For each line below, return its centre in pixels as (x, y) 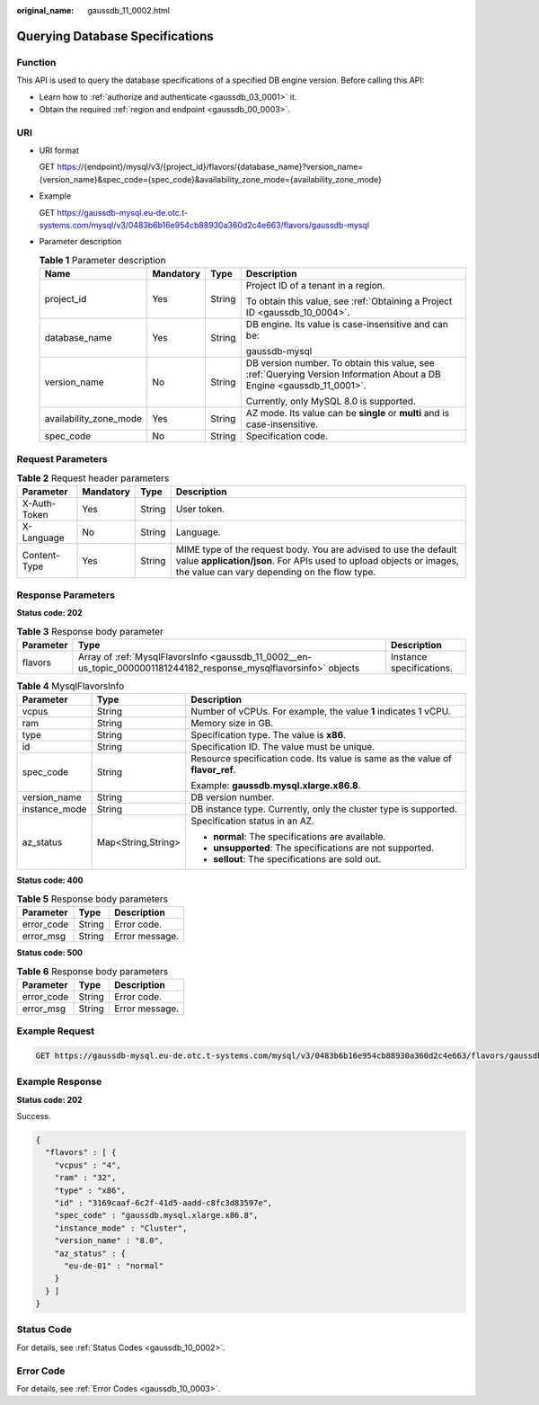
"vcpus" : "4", (88, 1165)
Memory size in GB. (232, 724)
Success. (34, 1116)
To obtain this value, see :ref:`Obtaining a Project (349, 301)
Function (36, 62)
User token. (200, 510)
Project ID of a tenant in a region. (315, 286)
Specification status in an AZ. (252, 821)
